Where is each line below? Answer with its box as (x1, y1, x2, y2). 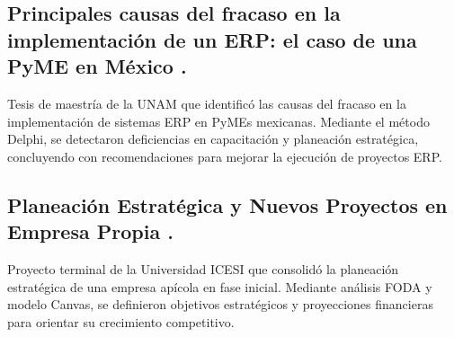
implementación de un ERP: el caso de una (7, 25, 417, 53)
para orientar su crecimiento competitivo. (7, 312, 235, 331)
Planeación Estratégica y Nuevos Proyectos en (7, 191, 448, 218)
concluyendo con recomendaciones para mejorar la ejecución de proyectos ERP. (7, 146, 442, 165)
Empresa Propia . (7, 217, 174, 245)
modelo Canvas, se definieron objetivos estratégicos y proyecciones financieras (7, 295, 433, 314)
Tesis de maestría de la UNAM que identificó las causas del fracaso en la (7, 93, 406, 112)
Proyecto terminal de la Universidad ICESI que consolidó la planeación (7, 259, 399, 278)
